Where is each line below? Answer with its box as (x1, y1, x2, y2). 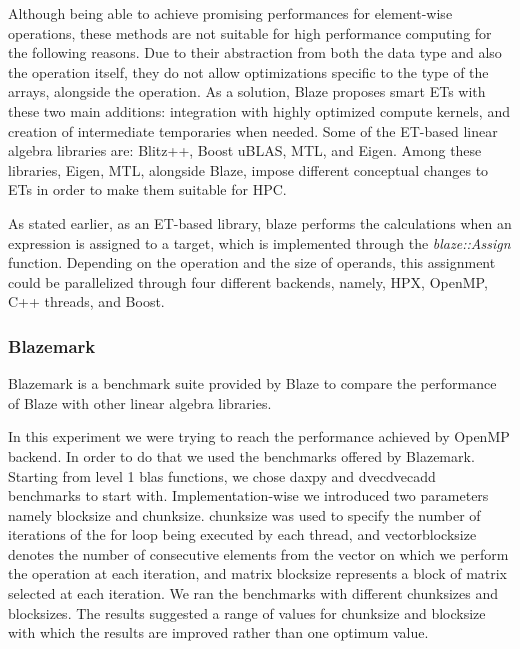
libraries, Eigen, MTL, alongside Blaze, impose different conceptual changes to (8, 159, 489, 180)
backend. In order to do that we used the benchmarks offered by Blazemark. (8, 445, 475, 466)
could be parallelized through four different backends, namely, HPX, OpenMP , (8, 271, 488, 292)
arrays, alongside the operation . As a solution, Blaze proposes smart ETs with (8, 81, 486, 102)
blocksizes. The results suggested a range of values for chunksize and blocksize (8, 602, 486, 623)
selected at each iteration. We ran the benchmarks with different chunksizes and (8, 583, 499, 604)
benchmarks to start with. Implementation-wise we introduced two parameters (8, 485, 489, 506)
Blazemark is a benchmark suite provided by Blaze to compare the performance (8, 373, 497, 394)
